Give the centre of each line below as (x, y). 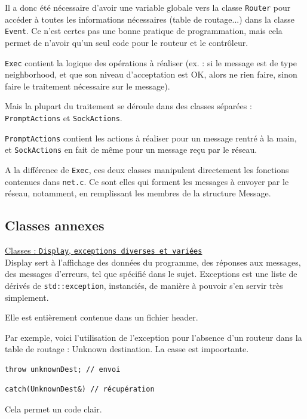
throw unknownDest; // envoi (63, 369)
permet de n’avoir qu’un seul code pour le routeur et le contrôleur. (127, 42)
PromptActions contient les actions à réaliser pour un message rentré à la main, (151, 138)
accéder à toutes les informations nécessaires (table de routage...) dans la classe (150, 19)
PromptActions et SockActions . (64, 117)
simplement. (27, 297)
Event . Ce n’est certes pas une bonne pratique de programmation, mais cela (144, 31)
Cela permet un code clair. (53, 409)
